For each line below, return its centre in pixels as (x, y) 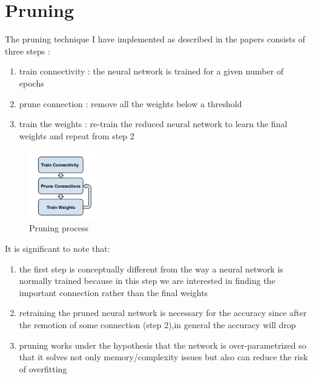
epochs (31, 83)
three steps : (28, 51)
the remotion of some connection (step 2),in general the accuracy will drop (157, 325)
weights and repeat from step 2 (77, 135)
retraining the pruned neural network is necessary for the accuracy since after (163, 313)
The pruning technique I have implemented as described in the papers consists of (155, 39)
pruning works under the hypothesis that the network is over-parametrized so (163, 345)
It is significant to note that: (58, 249)
